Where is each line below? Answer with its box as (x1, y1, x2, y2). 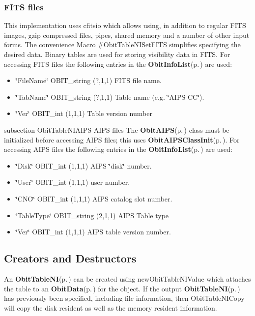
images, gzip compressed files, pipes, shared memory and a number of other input (4, 29, 250, 40)
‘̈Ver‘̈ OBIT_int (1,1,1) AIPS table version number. (15, 227, 171, 237)
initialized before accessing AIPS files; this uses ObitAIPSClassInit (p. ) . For (4, 134, 240, 144)
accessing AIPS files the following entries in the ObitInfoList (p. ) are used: (4, 144, 232, 154)
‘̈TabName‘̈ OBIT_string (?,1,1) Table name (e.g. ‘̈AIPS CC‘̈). (15, 91, 204, 102)
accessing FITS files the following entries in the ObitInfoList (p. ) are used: (4, 58, 232, 69)
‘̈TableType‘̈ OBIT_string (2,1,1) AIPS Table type (15, 210, 169, 220)
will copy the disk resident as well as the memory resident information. (4, 302, 217, 313)
